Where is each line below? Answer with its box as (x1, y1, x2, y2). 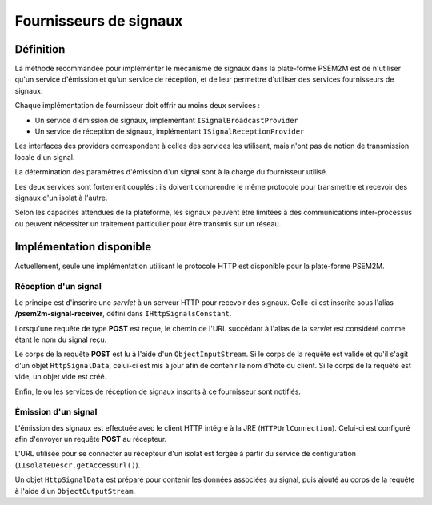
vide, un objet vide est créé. (14, 372, 107, 382)
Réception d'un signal (14, 281, 102, 292)
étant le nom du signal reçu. (14, 335, 107, 344)
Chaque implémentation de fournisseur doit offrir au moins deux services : (14, 101, 260, 110)
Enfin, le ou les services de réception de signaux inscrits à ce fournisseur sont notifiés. (14, 387, 302, 396)
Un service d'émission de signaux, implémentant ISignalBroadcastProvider (34, 115, 299, 125)
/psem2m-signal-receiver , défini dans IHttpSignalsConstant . (14, 309, 232, 319)
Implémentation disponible (14, 240, 152, 254)
